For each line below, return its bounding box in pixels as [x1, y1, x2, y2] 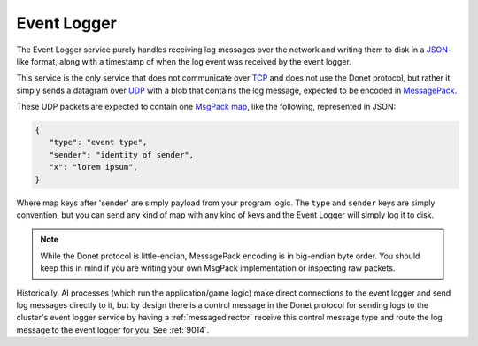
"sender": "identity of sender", [49, 150, 195, 159]
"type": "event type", [49, 137, 148, 148]
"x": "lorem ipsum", [49, 162, 139, 173]
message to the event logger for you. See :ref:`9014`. [16, 324, 210, 335]
